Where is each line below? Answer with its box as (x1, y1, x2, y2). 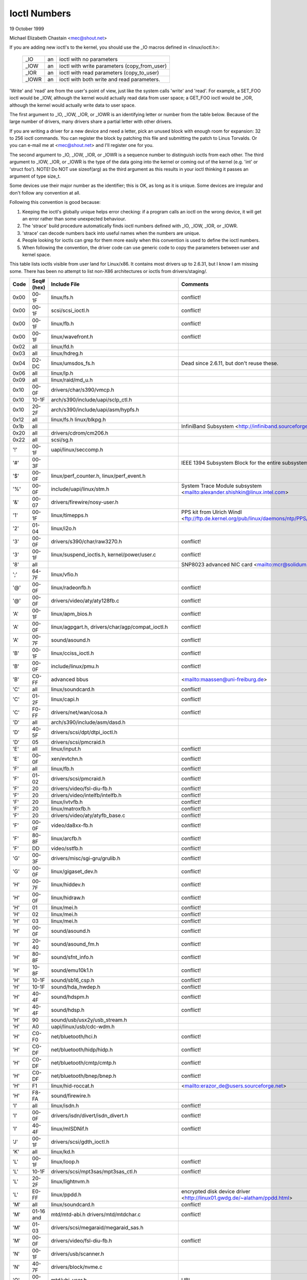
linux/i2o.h (51, 525, 77, 532)
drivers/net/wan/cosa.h (51, 709, 107, 716)
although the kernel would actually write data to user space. (9, 102, 136, 108)
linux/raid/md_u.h (51, 376, 93, 383)
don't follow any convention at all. (9, 189, 81, 196)
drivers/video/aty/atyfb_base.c (51, 812, 125, 819)
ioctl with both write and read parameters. (59, 76, 161, 83)
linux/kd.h (51, 1148, 75, 1156)
